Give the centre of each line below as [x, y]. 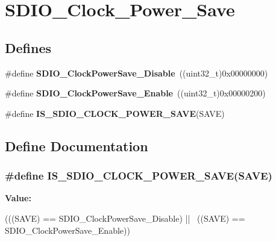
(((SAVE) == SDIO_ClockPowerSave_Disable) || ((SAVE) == [125, 218]
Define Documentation [77, 146]
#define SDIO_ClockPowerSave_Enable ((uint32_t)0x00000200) [135, 93]
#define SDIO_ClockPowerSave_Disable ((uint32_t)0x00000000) [136, 73]
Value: [18, 198]
